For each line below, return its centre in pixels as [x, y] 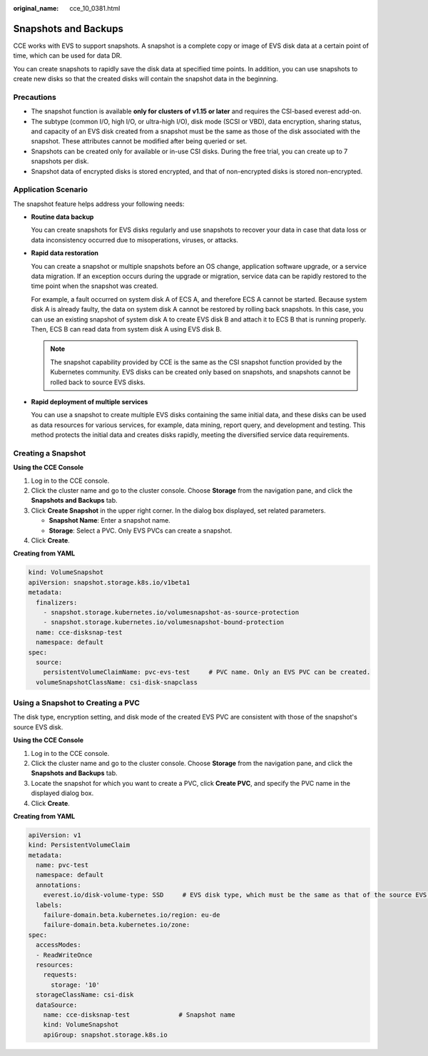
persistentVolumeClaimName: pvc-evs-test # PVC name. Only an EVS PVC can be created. [207, 672]
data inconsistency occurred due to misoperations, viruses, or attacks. [135, 240]
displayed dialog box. [62, 793]
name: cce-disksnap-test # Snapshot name [139, 1015]
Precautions [35, 97]
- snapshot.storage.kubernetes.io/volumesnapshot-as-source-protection [171, 612]
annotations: [58, 885]
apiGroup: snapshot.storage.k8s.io [105, 1035]
